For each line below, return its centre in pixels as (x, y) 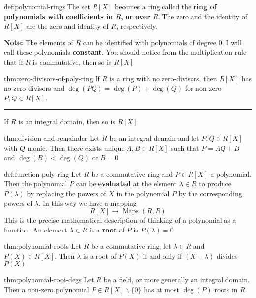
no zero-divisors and (34, 88)
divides (227, 255)
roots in (226, 289)
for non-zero (203, 88)
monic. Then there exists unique (76, 148)
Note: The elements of (39, 42)
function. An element (36, 229)
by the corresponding (210, 193)
